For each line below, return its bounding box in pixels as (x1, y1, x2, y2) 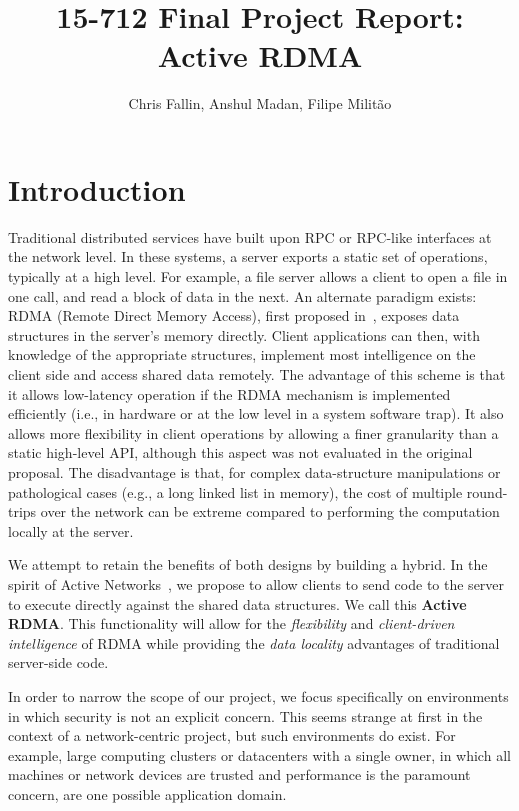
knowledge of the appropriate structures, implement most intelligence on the (8, 344, 476, 365)
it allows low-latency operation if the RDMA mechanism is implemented (8, 383, 451, 404)
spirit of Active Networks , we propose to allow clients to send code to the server (8, 573, 505, 594)
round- (466, 481, 508, 502)
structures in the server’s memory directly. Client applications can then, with (8, 324, 480, 345)
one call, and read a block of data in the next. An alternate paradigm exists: (8, 285, 477, 306)
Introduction (8, 168, 186, 209)
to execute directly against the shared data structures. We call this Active (8, 593, 467, 614)
